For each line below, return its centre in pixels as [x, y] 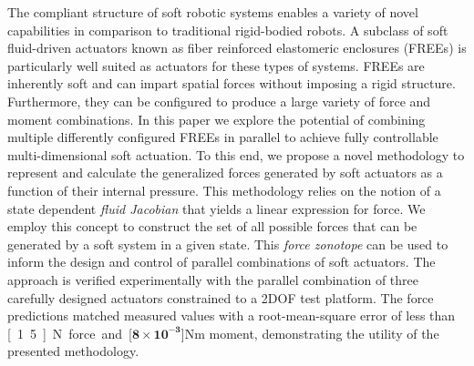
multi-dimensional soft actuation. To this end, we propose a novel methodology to [236, 154]
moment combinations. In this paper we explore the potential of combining [216, 119]
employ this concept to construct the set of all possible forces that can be [212, 226]
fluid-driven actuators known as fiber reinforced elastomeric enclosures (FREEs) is [237, 48]
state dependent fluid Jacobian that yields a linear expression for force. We [216, 208]
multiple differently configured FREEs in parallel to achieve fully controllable [223, 137]
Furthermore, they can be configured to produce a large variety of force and [219, 101]
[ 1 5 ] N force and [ [70, 333]
